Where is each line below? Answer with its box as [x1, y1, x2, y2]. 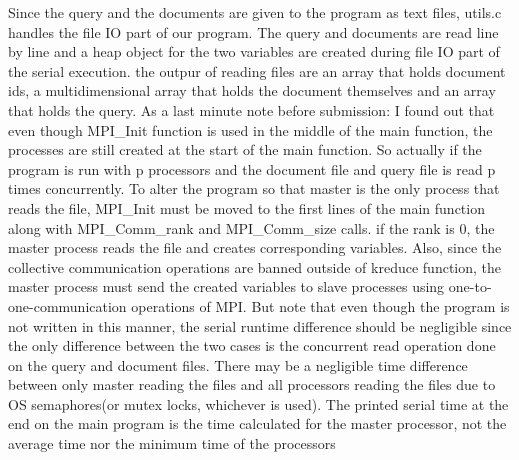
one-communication [8, 295, 127, 316]
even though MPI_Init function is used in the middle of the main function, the [8, 119, 493, 140]
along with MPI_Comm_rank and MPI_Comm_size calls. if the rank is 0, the [8, 217, 495, 238]
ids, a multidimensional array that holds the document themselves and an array [8, 80, 496, 101]
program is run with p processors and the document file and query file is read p [8, 158, 496, 179]
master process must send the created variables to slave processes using [8, 276, 445, 297]
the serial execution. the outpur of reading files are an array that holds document [8, 60, 506, 81]
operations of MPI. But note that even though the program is [131, 295, 510, 316]
